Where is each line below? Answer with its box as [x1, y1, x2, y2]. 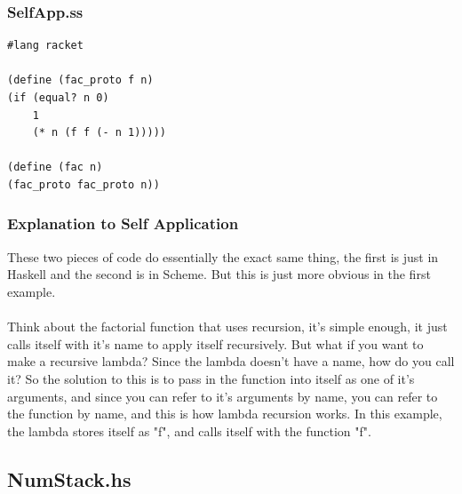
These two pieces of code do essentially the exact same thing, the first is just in [7, 247, 439, 266]
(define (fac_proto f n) [7, 74, 154, 87]
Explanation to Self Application [7, 212, 239, 235]
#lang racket [7, 39, 84, 52]
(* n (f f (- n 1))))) [32, 126, 166, 139]
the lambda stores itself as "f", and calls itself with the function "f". [7, 421, 371, 440]
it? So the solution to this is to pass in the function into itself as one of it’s [7, 369, 415, 387]
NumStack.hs [7, 465, 131, 492]
